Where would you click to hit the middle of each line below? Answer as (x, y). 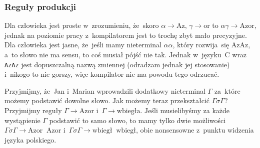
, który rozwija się (201, 45)
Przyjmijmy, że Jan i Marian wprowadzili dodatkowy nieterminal (105, 90)
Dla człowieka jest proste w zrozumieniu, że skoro (82, 25)
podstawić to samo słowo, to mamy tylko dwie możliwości (137, 120)
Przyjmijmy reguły (33, 110)
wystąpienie (22, 120)
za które (227, 90)
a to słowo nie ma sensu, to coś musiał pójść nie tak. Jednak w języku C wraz (126, 54)
